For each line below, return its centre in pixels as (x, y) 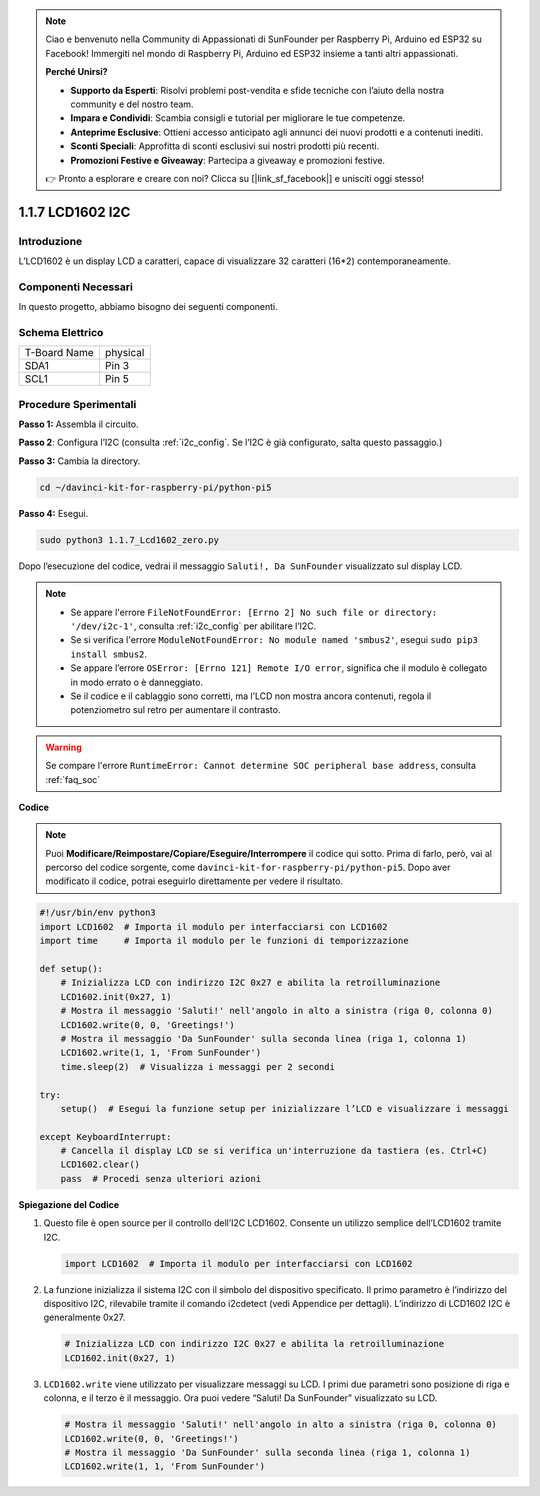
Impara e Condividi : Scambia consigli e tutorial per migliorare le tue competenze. (238, 118)
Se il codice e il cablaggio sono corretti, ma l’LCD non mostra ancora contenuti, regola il (251, 696)
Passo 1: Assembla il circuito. (78, 424)
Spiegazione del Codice (69, 1204)
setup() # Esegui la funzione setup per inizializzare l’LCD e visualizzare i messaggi (284, 1108)
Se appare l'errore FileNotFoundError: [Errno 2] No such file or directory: (254, 612)
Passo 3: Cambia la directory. (79, 461)
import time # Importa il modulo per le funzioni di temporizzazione (224, 941)
